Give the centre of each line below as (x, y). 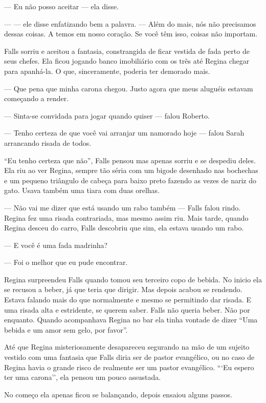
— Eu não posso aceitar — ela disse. (62, 6)
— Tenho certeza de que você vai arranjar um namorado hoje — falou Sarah (124, 133)
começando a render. (37, 98)
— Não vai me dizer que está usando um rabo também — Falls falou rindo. (123, 207)
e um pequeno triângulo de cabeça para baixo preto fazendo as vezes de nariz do (130, 180)
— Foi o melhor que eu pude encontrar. (66, 262)
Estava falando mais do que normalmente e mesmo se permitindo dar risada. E (128, 300)
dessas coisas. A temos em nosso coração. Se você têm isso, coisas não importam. (131, 34)
